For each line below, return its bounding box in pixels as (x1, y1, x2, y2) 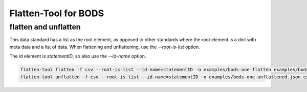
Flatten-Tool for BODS (9, 8, 104, 19)
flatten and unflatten (9, 22, 81, 32)
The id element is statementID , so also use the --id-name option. (9, 53, 146, 59)
